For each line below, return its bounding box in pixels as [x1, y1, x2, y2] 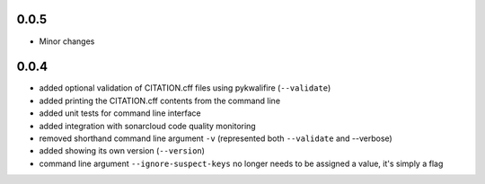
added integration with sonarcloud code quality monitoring [39, 120, 256, 131]
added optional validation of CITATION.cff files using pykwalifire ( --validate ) [39, 83, 331, 93]
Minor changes [39, 36, 95, 47]
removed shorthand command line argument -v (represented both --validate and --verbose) [39, 133, 392, 144]
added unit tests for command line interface [39, 108, 201, 118]
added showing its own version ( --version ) [39, 145, 206, 156]
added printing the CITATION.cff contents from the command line [39, 95, 281, 106]
